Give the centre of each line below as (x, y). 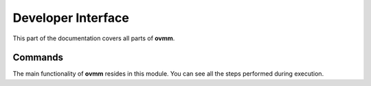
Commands (38, 58)
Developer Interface (71, 18)
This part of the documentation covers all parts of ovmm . (94, 38)
